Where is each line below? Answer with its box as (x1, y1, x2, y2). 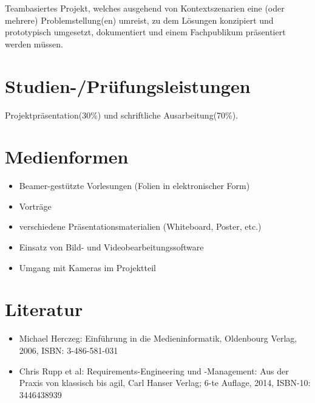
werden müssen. (5, 37, 63, 50)
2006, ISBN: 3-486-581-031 (19, 343, 118, 356)
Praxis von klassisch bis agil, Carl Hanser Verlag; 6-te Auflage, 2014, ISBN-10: (19, 376, 311, 389)
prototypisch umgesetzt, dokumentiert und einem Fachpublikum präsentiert (5, 26, 286, 38)
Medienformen (5, 144, 129, 169)
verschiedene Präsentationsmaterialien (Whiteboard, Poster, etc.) (19, 220, 262, 233)
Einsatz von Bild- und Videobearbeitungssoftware (19, 241, 204, 253)
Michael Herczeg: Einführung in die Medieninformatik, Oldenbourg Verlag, (19, 332, 297, 345)
